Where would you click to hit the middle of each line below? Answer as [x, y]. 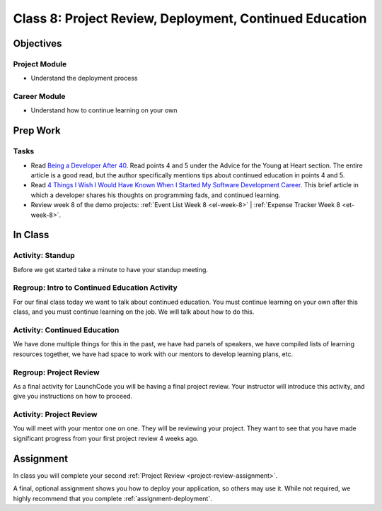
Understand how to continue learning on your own [104, 110]
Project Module [40, 64]
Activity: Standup [44, 256]
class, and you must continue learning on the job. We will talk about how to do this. [134, 312]
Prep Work [37, 131]
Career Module [39, 97]
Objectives [37, 43]
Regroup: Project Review [56, 372]
